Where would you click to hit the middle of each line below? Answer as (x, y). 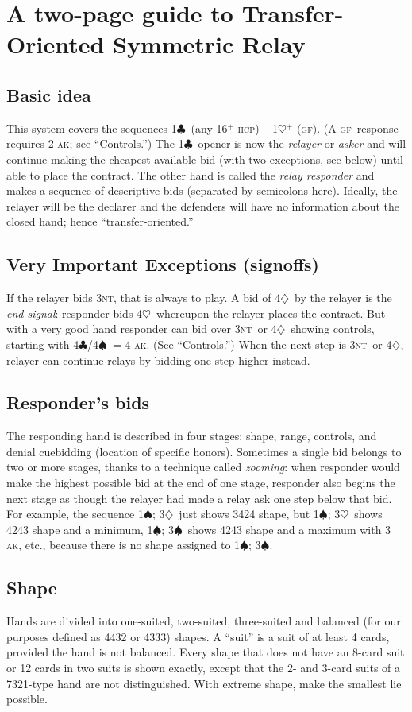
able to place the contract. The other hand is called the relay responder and (191, 174)
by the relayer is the (343, 298)
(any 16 (209, 128)
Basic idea (49, 94)
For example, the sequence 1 (75, 514)
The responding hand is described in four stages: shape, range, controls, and (192, 436)
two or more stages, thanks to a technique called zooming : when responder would (203, 467)
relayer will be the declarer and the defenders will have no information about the (203, 205)
